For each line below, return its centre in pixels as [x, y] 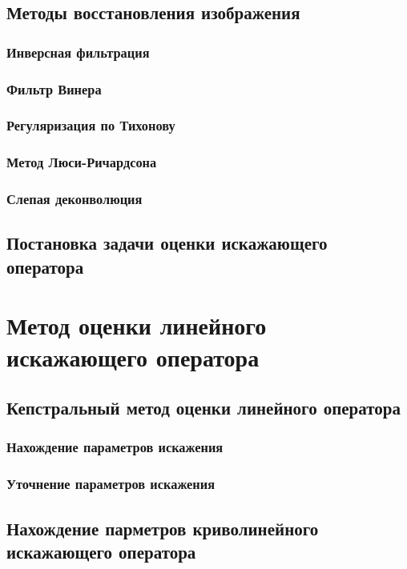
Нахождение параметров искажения [115, 447]
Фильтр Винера [54, 88]
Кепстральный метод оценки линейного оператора [203, 408]
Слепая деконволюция [75, 199]
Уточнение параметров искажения [111, 484]
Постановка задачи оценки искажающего [167, 243]
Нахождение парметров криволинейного [163, 528]
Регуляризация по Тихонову [91, 125]
